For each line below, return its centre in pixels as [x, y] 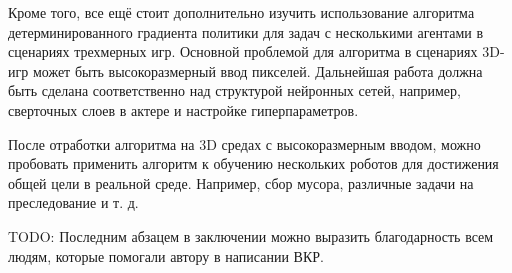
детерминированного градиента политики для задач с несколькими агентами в [246, 31]
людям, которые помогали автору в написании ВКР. [166, 255]
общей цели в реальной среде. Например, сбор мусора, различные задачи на [241, 182]
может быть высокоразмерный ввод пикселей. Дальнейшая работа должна [257, 70]
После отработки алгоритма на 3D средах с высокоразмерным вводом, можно [244, 143]
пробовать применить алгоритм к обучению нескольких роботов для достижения [253, 163]
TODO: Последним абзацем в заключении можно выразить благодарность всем [251, 235]
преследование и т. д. [73, 202]
